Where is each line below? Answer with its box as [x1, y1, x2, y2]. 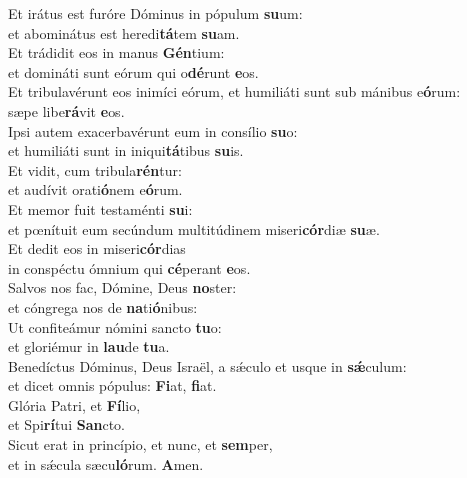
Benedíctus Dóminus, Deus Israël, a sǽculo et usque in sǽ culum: [8, 355, 407, 376]
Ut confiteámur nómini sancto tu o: [8, 316, 222, 337]
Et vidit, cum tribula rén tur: [8, 159, 182, 180]
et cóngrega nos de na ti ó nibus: [8, 296, 198, 317]
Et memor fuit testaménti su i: [8, 198, 193, 219]
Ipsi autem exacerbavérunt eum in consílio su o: [8, 120, 298, 141]
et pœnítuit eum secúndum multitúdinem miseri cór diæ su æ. [8, 218, 380, 239]
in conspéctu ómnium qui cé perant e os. [8, 257, 251, 278]
